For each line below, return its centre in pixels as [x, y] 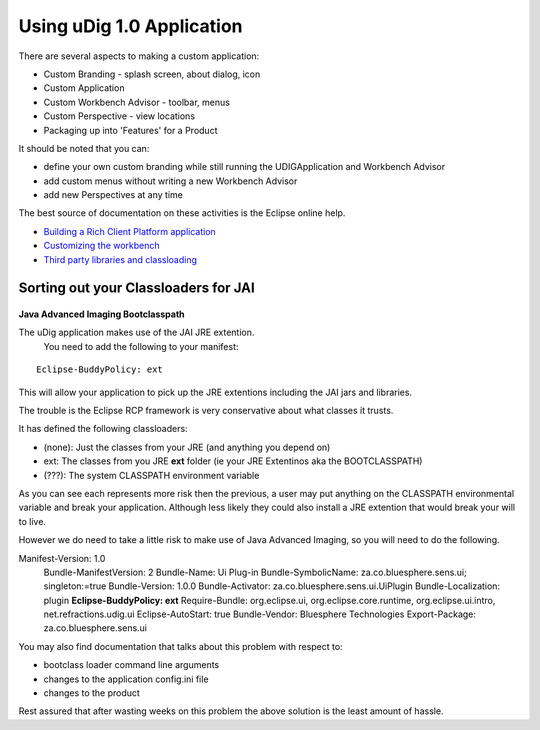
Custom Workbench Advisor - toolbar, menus [136, 102]
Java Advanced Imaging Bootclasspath [101, 314]
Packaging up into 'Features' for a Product [130, 130]
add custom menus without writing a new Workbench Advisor [170, 181]
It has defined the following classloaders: [103, 429]
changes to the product [91, 693]
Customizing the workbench [101, 246]
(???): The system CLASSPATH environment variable [151, 475]
